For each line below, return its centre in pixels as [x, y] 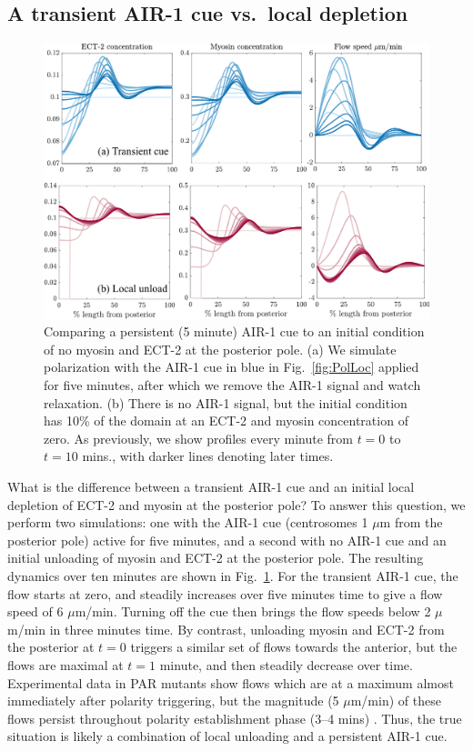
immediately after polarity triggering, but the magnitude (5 [173, 701]
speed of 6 [35, 611]
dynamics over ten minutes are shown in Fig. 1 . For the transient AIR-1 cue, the [233, 576]
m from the [411, 522]
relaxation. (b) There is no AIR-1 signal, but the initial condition [226, 402]
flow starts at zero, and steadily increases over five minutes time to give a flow [225, 593]
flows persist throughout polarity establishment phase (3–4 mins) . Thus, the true [235, 718]
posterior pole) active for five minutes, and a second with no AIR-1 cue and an [227, 540]
